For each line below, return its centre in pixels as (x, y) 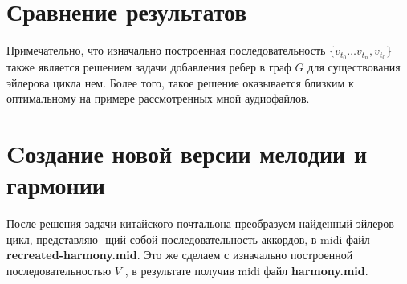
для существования (354, 66)
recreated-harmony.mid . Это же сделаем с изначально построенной (180, 255)
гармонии (56, 185)
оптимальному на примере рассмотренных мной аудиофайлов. (158, 98)
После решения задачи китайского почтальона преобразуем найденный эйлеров (200, 223)
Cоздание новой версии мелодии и (187, 153)
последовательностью (59, 270)
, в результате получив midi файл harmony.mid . (246, 270)
